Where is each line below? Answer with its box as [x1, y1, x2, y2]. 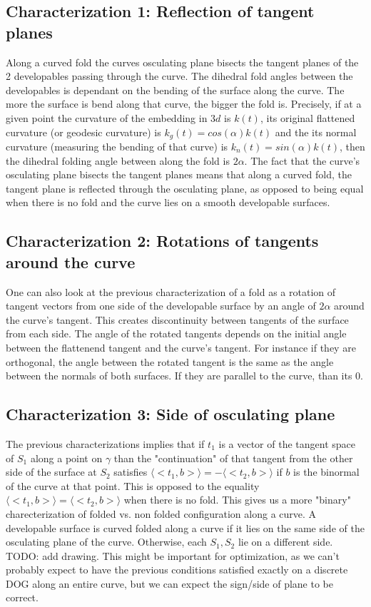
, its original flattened [260, 110, 355, 125]
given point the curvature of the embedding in [6, 110, 208, 125]
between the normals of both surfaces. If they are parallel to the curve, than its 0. [6, 368, 363, 383]
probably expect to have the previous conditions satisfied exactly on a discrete [6, 562, 348, 577]
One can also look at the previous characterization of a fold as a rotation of [6, 284, 335, 299]
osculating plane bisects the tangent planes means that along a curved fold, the [6, 167, 352, 182]
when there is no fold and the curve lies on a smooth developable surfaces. [6, 195, 330, 210]
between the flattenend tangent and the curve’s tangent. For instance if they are [6, 340, 356, 354]
